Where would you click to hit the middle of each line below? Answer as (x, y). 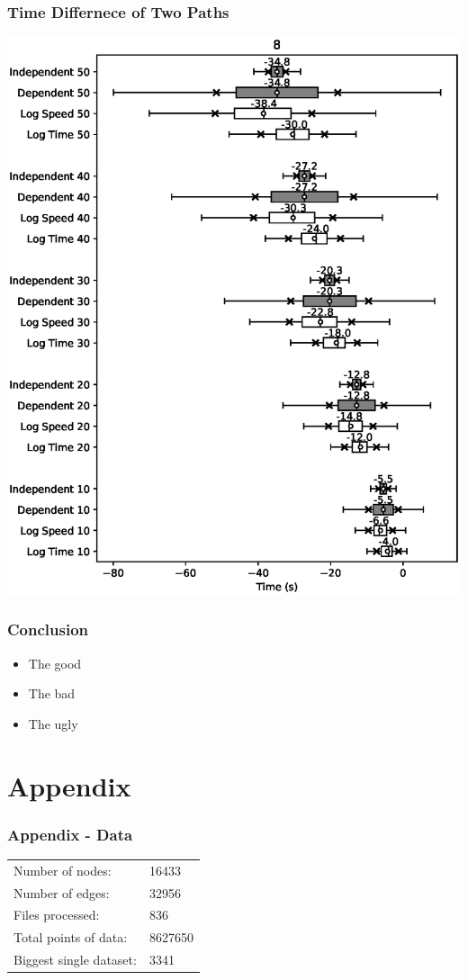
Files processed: (57, 915)
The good (55, 663)
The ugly (53, 723)
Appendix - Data (70, 834)
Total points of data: (71, 937)
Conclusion (48, 629)
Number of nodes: (63, 870)
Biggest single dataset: (75, 960)
